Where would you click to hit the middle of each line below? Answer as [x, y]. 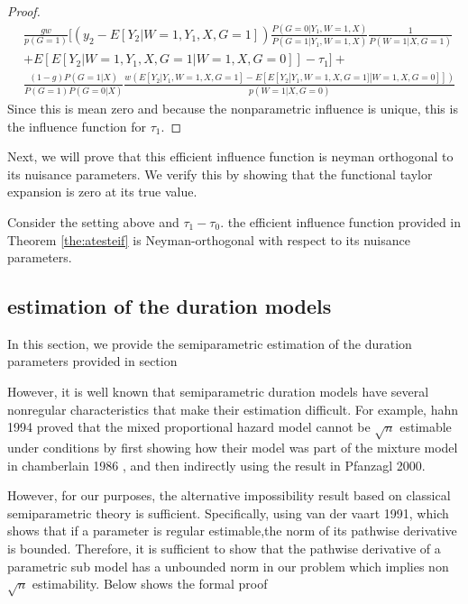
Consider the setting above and [93, 221]
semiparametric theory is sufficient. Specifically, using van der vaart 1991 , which [228, 512]
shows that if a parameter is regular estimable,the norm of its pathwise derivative [232, 531]
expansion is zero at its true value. [102, 192]
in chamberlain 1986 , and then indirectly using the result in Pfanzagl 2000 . [216, 465]
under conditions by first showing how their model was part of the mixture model [233, 448]
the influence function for [77, 126]
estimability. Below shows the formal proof [150, 584]
